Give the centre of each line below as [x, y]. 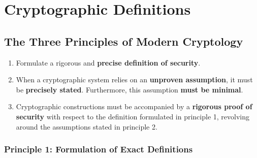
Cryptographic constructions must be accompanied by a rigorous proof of [134, 106]
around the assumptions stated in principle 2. [87, 126]
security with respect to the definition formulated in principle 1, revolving [133, 116]
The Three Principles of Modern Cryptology [124, 41]
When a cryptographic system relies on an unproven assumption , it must [134, 80]
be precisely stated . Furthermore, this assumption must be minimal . [130, 89]
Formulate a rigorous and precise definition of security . [108, 62]
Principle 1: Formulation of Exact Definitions [99, 149]
